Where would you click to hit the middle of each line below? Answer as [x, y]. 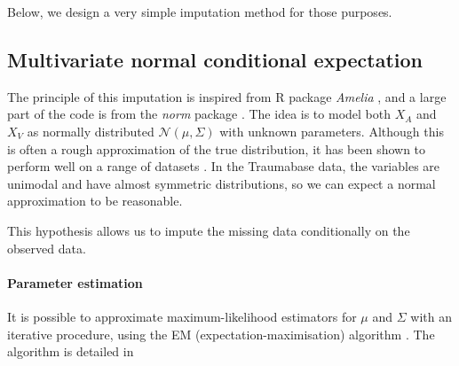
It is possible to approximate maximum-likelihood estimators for [182, 316]
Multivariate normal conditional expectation [215, 59]
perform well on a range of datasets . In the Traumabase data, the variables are [224, 166]
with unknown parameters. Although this [332, 131]
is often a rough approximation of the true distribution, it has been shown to [217, 148]
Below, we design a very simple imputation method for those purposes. [200, 12]
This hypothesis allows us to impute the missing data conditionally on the [209, 230]
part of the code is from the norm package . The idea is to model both [199, 114]
